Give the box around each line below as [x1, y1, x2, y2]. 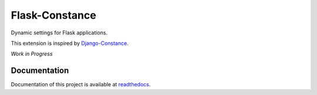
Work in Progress [11, 50, 53, 58]
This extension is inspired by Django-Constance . [11, 40, 129, 47]
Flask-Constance [11, 9, 96, 22]
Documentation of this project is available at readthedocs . [11, 81, 151, 88]
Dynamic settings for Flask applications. [11, 29, 108, 36]
